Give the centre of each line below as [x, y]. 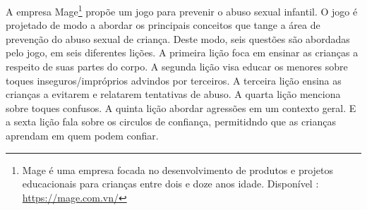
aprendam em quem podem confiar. [82, 135]
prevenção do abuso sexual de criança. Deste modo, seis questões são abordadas [178, 38]
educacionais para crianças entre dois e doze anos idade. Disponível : [170, 184]
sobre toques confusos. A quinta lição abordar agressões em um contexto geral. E [181, 107]
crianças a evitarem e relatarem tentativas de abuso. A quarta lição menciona [173, 94]
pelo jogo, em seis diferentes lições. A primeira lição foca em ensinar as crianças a [182, 52]
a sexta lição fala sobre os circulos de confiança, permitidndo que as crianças [171, 122]
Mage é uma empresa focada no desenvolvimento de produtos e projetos [178, 169]
